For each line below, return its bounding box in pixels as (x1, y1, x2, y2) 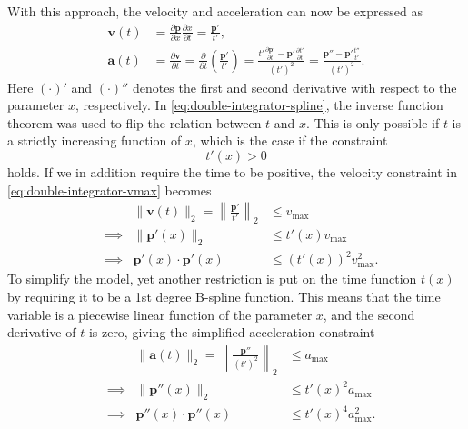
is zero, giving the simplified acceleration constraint (88, 323, 375, 342)
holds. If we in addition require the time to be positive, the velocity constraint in (7, 163, 458, 181)
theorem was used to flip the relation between (7, 113, 262, 132)
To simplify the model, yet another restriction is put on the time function (7, 269, 417, 288)
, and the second (323, 304, 415, 324)
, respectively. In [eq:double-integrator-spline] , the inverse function (75, 95, 443, 115)
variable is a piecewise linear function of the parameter (7, 304, 313, 324)
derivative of (7, 323, 76, 342)
